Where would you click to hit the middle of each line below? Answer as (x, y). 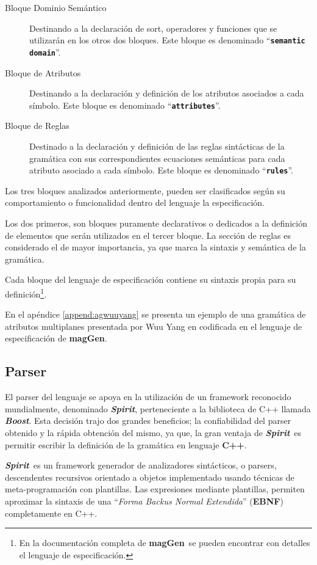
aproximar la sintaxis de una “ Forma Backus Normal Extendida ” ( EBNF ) (144, 501)
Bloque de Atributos (43, 72)
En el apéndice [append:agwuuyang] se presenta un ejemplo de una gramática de (155, 314)
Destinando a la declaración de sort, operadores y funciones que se (153, 28)
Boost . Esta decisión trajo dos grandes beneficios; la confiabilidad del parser (148, 421)
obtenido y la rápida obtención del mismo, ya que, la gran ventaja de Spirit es (153, 432)
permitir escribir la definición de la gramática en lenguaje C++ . (126, 444)
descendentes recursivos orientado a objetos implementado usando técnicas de (150, 477)
